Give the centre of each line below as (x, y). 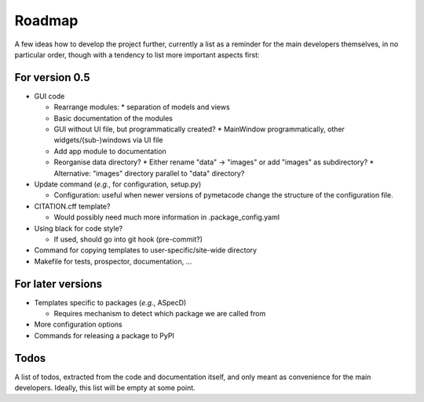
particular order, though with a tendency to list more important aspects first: (137, 54)
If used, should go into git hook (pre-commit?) (128, 239)
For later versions (58, 284)
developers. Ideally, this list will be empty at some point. (105, 388)
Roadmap (46, 20)
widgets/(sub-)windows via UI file (108, 140)
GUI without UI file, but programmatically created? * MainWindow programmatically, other (199, 129)
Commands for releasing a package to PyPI (104, 335)
